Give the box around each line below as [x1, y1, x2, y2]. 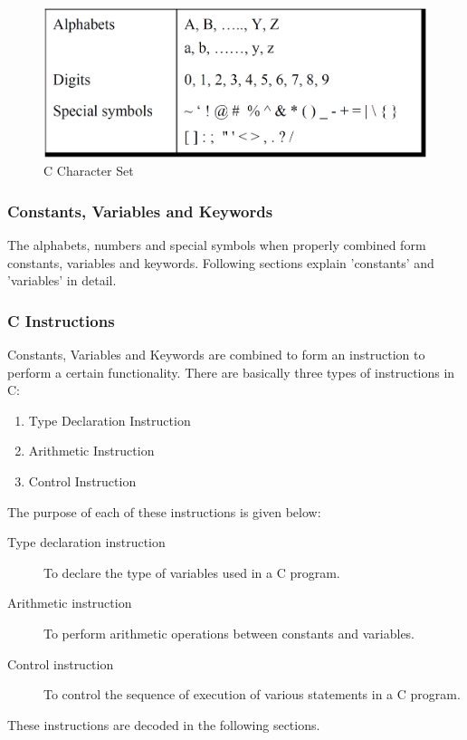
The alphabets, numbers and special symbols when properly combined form [7, 235, 426, 255]
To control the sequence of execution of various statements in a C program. [43, 685, 461, 704]
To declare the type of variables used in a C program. [43, 562, 340, 581]
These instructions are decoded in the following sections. [7, 715, 320, 734]
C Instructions [7, 309, 115, 332]
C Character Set [43, 161, 134, 180]
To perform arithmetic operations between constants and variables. [43, 623, 415, 642]
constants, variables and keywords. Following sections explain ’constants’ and [7, 253, 434, 272]
